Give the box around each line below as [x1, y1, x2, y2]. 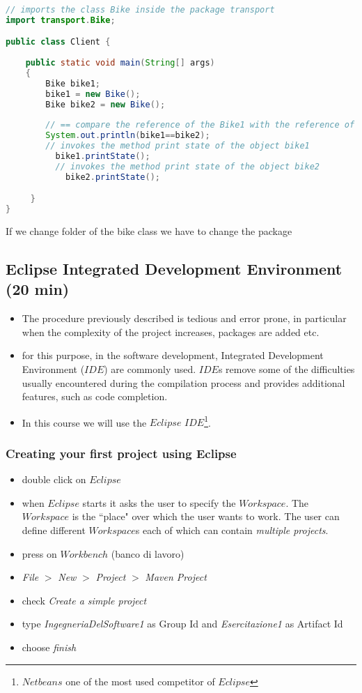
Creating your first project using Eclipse [6, 444, 237, 462]
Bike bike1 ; [45, 78, 101, 89]
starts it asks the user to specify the [82, 495, 236, 510]
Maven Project [145, 570, 207, 584]
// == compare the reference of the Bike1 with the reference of [45, 120, 355, 130]
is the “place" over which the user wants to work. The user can [72, 509, 340, 524]
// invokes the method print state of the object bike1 [45, 141, 310, 151]
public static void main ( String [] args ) [25, 58, 215, 68]
